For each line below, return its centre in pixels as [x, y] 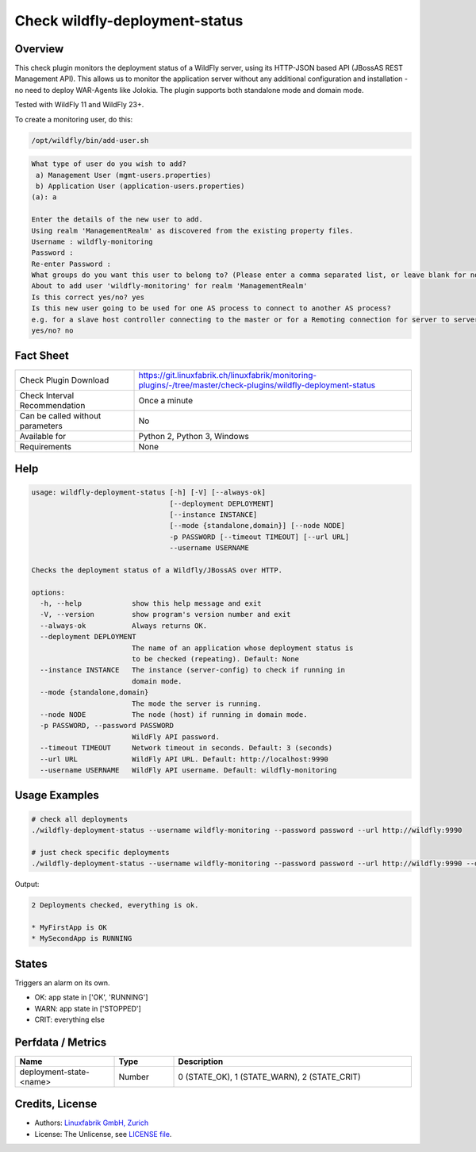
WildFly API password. [175, 737]
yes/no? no [52, 331]
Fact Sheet [42, 356]
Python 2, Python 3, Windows [194, 436]
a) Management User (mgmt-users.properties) [124, 175]
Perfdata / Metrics [61, 1042]
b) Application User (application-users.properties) [140, 186]
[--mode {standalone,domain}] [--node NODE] [257, 526]
